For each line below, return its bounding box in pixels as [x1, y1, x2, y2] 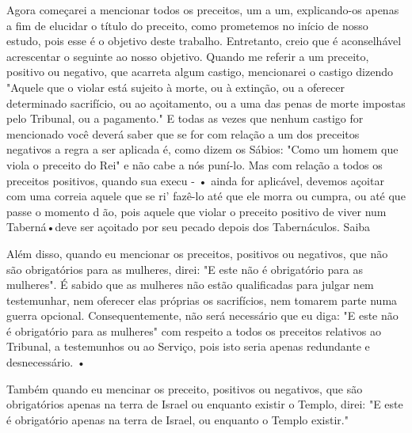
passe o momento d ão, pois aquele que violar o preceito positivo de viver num [6, 203, 387, 219]
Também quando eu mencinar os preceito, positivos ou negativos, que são [6, 380, 363, 397]
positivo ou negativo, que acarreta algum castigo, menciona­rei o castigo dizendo [6, 63, 393, 80]
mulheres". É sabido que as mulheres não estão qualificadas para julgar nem [6, 276, 374, 293]
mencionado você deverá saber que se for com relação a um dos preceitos [6, 125, 360, 142]
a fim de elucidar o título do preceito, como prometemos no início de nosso [6, 17, 368, 33]
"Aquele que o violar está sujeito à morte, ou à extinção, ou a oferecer [6, 78, 345, 95]
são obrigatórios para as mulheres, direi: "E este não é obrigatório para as [6, 260, 363, 277]
